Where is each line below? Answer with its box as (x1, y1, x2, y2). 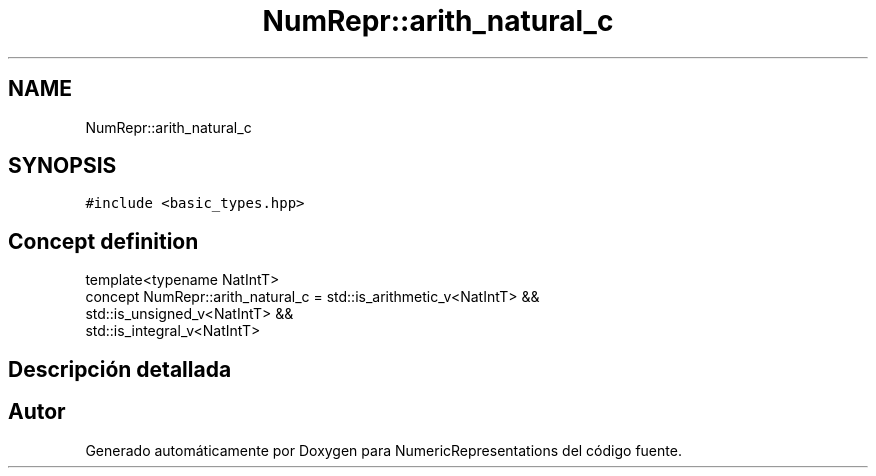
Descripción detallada (8, 356, 232, 382)
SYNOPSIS (8, 153, 117, 179)
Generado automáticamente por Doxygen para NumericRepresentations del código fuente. (85, 441, 682, 459)
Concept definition (8, 228, 199, 254)
